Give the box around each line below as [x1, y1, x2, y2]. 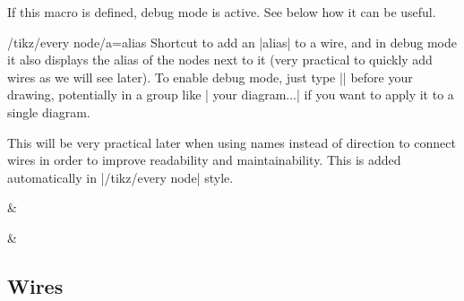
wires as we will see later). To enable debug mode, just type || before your [7, 67, 413, 86]
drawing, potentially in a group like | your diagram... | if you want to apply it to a [7, 85, 454, 104]
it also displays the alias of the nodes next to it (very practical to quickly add [7, 50, 433, 69]
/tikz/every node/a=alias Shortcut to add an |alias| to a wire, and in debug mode [7, 32, 457, 51]
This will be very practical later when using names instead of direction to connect [7, 133, 456, 151]
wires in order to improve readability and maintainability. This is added [7, 150, 401, 169]
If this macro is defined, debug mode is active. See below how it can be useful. [7, 3, 436, 21]
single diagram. [7, 102, 90, 121]
